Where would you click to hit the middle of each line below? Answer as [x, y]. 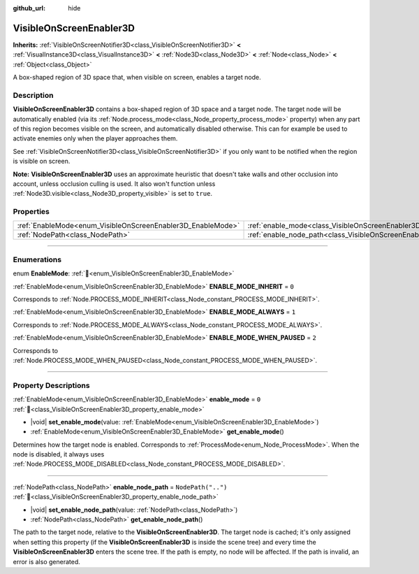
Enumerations [37, 259]
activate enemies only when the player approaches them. [95, 138]
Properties [31, 212]
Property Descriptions [51, 385]
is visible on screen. [42, 162]
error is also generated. [46, 561]
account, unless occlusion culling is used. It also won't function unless [114, 184]
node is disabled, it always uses [59, 454]
